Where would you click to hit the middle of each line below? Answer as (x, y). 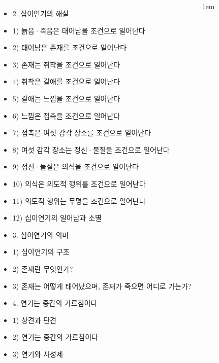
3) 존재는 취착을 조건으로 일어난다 (66, 64)
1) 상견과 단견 (34, 320)
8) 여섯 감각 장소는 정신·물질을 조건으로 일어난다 (91, 149)
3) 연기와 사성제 (38, 354)
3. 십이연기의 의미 (41, 234)
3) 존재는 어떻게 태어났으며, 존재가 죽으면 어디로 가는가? (102, 286)
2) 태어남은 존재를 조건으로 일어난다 (70, 47)
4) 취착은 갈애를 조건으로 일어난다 (66, 81)
